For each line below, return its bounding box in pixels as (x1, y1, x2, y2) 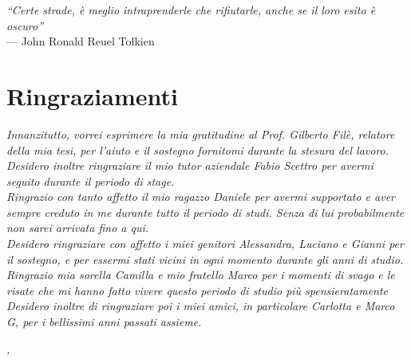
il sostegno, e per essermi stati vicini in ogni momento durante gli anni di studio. (6, 250, 404, 267)
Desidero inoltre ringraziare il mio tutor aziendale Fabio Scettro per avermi (6, 157, 373, 174)
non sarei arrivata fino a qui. (6, 219, 149, 236)
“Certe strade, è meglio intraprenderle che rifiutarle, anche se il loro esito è (6, 2, 376, 18)
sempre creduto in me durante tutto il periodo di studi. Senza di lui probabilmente (6, 203, 405, 220)
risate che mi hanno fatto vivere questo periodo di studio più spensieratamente (6, 281, 389, 298)
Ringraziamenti (6, 79, 178, 112)
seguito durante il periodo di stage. (6, 172, 175, 189)
